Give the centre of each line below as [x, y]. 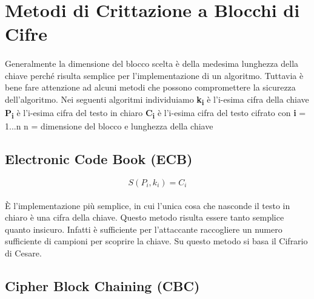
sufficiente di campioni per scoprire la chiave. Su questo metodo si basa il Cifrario [156, 241]
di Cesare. [23, 253]
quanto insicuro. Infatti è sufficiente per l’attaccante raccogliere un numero [144, 229]
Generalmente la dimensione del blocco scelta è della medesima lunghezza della [152, 64]
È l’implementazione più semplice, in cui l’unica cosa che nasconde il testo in [148, 205]
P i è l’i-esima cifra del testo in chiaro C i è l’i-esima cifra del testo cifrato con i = [155, 113]
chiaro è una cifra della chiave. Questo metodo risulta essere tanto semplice [145, 217]
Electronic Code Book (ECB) [99, 159]
